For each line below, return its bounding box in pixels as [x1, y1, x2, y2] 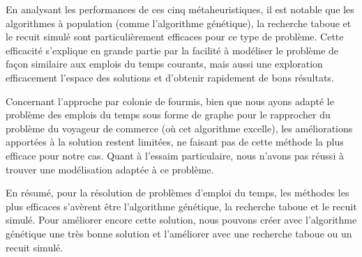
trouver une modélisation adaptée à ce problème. [6, 162, 214, 176]
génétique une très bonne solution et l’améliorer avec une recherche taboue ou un [6, 226, 352, 240]
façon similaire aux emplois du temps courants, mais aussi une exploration [6, 56, 323, 71]
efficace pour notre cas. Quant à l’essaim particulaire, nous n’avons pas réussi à [6, 148, 344, 162]
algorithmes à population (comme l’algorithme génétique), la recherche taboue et [6, 15, 352, 30]
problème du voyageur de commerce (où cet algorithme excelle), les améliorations [6, 120, 353, 135]
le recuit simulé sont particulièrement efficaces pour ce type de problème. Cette [6, 29, 344, 44]
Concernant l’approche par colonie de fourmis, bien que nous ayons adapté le [6, 93, 334, 108]
